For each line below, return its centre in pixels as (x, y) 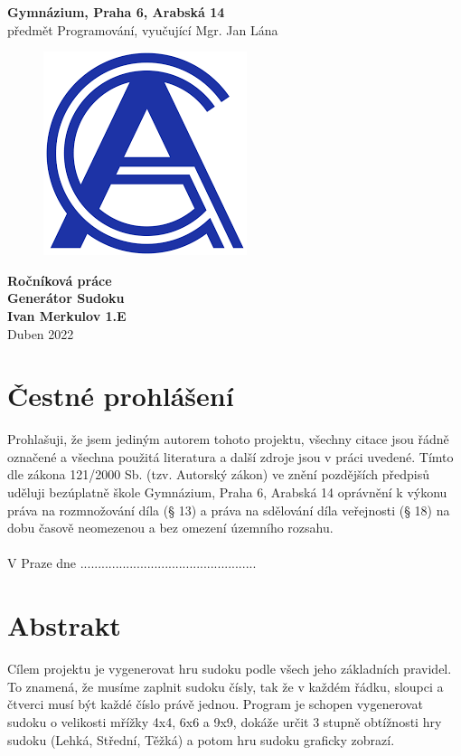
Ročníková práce (60, 280)
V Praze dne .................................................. (132, 563)
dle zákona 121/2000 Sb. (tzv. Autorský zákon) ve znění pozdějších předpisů (218, 474)
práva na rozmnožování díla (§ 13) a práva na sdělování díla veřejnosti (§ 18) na (229, 510)
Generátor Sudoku (66, 298)
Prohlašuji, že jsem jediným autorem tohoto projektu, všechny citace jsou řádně (228, 439)
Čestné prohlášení (121, 396)
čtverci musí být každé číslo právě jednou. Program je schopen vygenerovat (215, 704)
